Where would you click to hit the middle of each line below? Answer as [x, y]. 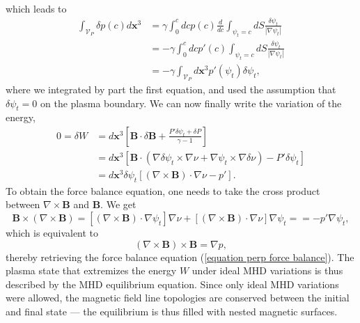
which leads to [36, 8]
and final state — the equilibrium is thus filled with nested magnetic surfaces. [172, 312]
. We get [118, 204]
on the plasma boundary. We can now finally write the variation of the [191, 103]
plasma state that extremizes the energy [91, 270]
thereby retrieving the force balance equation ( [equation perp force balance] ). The [180, 257]
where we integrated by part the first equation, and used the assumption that [171, 89]
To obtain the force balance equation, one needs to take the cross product [163, 190]
